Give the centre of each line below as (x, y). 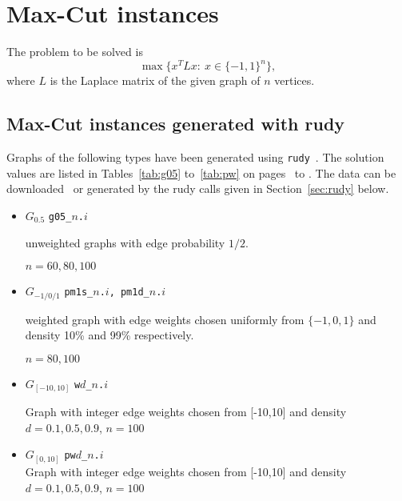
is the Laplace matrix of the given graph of (155, 80)
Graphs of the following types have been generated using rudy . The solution (195, 157)
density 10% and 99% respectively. (109, 335)
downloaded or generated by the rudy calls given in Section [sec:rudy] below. (198, 188)
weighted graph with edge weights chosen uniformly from (165, 319)
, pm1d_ (129, 293)
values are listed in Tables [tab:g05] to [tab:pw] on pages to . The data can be (201, 172)
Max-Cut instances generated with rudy (176, 124)
